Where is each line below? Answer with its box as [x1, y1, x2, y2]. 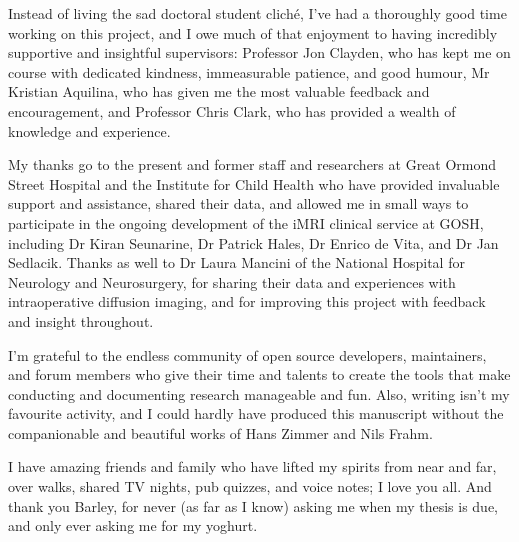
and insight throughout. [8, 310, 154, 331]
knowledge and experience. [8, 120, 171, 141]
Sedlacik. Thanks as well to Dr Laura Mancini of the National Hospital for [8, 252, 465, 273]
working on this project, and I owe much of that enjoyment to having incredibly [8, 22, 498, 43]
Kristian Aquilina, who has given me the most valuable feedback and [8, 81, 430, 102]
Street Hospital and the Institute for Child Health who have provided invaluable [8, 173, 500, 194]
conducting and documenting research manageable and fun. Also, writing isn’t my [8, 383, 510, 404]
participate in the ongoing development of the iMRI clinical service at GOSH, [8, 212, 484, 233]
